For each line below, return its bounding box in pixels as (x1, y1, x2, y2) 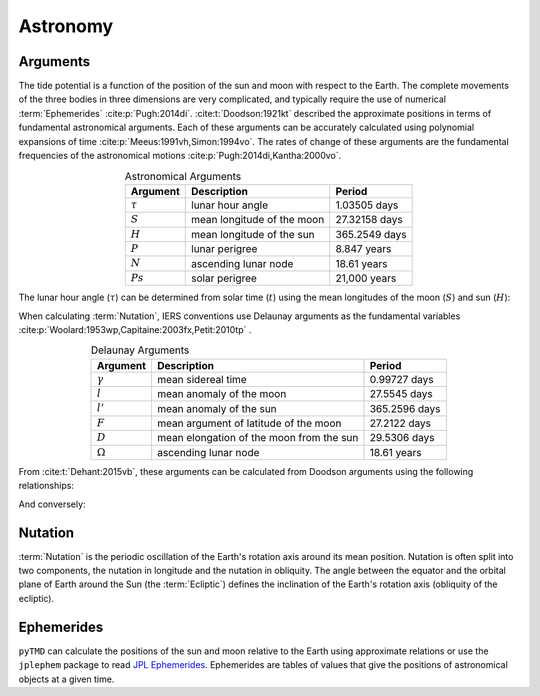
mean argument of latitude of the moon (156, 416, 342, 430)
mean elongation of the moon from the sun (156, 431, 359, 445)
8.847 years (335, 242, 392, 256)
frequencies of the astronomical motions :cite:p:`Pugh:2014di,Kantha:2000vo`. (18, 150, 342, 162)
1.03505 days (335, 198, 399, 212)
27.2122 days (369, 416, 432, 430)
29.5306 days (369, 431, 435, 445)
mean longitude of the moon (191, 213, 325, 227)
